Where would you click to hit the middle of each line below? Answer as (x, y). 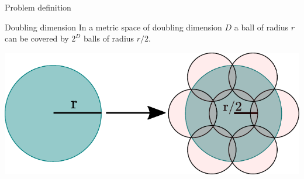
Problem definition (38, 7)
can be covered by (37, 38)
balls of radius (109, 38)
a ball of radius (261, 27)
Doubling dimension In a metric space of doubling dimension (113, 27)
